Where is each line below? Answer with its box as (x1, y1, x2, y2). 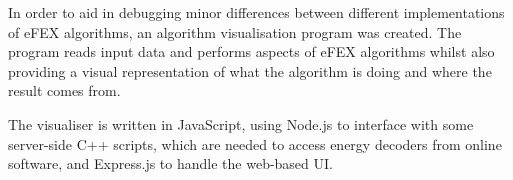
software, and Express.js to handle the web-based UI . (8, 153, 334, 174)
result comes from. (8, 80, 121, 101)
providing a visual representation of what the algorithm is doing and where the (8, 60, 492, 81)
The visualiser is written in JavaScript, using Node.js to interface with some (8, 113, 474, 134)
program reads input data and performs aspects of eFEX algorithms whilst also (8, 41, 495, 62)
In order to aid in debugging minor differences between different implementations (8, 2, 505, 22)
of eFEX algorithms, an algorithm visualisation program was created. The (8, 21, 462, 42)
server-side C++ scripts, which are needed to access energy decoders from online (8, 133, 502, 154)
